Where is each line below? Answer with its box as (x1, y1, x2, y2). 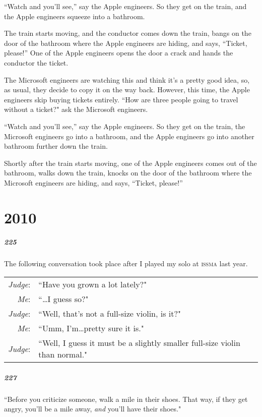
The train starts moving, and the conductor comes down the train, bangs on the (4, 28, 251, 38)
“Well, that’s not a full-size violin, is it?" (38, 308, 181, 320)
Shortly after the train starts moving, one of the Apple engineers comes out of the (4, 157, 257, 168)
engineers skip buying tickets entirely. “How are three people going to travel (4, 94, 238, 104)
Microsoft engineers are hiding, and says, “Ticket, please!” (4, 177, 183, 188)
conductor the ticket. (4, 57, 69, 68)
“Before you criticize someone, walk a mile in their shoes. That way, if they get (4, 393, 248, 404)
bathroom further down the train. (4, 141, 108, 151)
